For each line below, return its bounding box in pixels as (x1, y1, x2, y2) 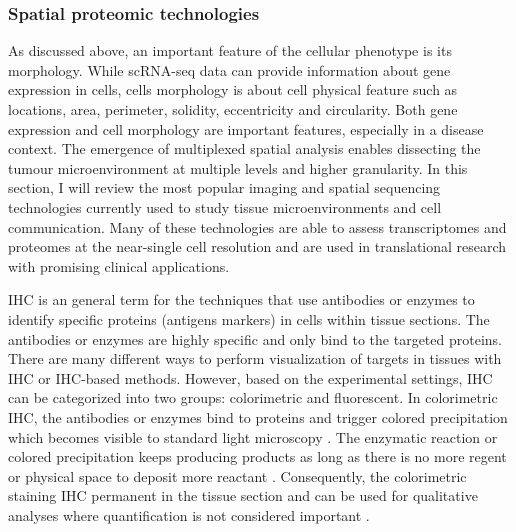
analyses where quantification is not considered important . (8, 504, 370, 525)
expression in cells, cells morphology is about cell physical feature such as (8, 79, 458, 100)
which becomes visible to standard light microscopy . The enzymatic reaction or (8, 426, 498, 447)
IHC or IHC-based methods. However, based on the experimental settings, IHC (8, 367, 493, 388)
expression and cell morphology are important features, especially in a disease (8, 118, 484, 139)
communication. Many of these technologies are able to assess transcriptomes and (8, 216, 507, 237)
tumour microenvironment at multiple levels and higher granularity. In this (8, 157, 468, 178)
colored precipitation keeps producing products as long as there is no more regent (8, 446, 507, 467)
